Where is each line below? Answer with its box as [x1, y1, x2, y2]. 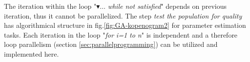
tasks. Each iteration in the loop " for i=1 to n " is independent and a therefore [4, 29, 238, 40]
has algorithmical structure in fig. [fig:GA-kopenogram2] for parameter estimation [4, 20, 246, 30]
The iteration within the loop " [4, 1, 97, 11]
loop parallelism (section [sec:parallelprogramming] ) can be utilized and [4, 39, 218, 49]
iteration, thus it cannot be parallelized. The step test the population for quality [4, 10, 242, 21]
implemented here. [4, 48, 59, 59]
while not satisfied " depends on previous [107, 1, 227, 11]
